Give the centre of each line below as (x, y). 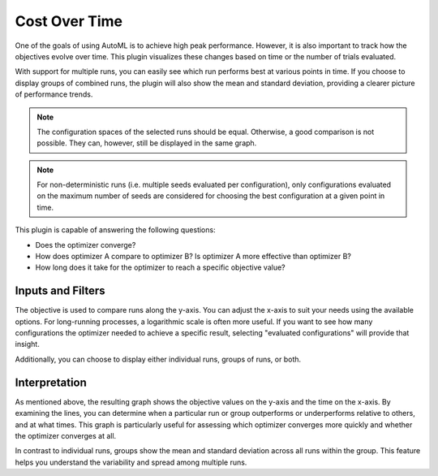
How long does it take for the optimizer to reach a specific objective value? (160, 267)
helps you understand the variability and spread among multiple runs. (131, 462)
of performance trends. (54, 94)
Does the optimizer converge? (86, 244)
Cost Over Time (69, 21)
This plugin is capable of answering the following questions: (115, 230)
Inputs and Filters (60, 291)
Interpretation (51, 382)
